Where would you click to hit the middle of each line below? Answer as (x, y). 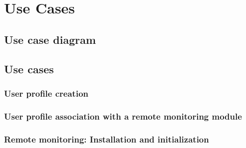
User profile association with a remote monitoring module (123, 116)
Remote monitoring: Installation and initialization (107, 139)
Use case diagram (50, 39)
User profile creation (46, 93)
